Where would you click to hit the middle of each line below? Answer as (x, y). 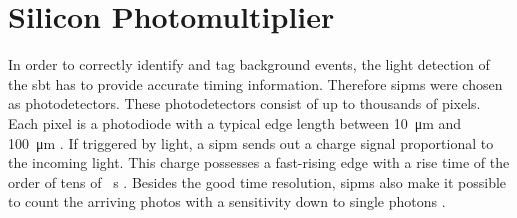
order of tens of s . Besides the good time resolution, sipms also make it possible (257, 181)
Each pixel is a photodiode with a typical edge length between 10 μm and (235, 122)
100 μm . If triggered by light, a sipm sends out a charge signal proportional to (251, 142)
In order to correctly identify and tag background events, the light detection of (249, 64)
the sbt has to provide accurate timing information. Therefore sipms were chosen (255, 83)
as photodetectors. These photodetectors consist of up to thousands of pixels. (244, 103)
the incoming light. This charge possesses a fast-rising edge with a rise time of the (259, 162)
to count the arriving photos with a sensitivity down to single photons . (227, 201)
